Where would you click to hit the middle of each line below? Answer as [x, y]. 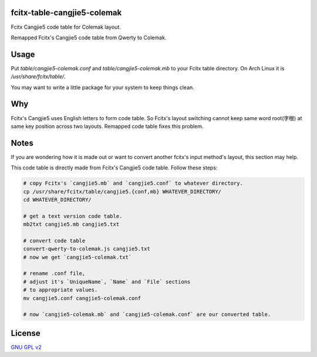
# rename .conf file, [54, 273]
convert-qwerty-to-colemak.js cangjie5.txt [87, 249]
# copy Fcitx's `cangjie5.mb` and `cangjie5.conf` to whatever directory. [133, 183]
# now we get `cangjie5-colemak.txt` [77, 257]
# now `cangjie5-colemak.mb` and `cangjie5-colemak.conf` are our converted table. [147, 314]
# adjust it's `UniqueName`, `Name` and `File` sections [107, 282]
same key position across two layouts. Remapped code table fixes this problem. [107, 126]
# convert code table [54, 241]
